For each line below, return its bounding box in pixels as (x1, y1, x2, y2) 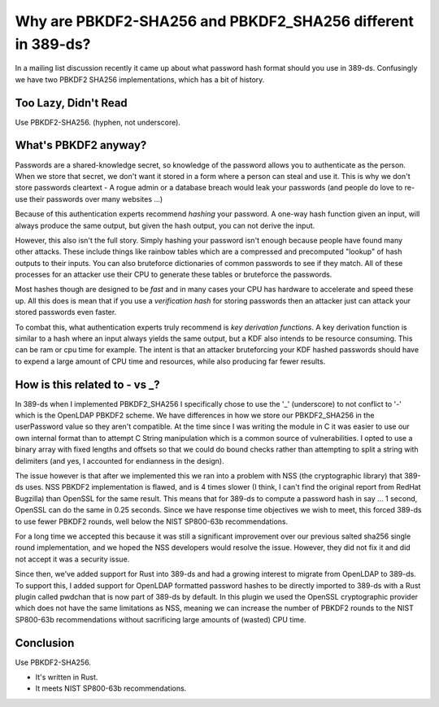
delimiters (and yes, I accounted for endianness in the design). (15, 456, 224, 465)
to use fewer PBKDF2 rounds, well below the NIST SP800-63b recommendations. (15, 517, 289, 526)
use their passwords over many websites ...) (15, 194, 163, 203)
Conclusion (15, 635, 75, 650)
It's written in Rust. (35, 672, 98, 683)
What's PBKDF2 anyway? (15, 138, 147, 152)
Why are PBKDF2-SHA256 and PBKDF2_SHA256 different (15, 12, 414, 30)
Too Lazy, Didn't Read (15, 96, 128, 110)
